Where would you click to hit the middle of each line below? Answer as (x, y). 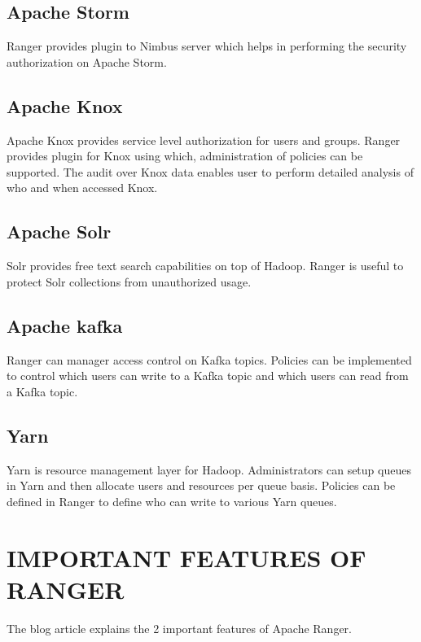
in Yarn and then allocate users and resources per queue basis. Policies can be (201, 485)
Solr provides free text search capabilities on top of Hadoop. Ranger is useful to (205, 266)
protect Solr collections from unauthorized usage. (129, 281)
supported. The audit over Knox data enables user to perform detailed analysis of (210, 171)
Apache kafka (65, 325)
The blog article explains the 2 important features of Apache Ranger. (180, 628)
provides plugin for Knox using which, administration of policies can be (185, 156)
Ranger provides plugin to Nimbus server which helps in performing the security (207, 46)
